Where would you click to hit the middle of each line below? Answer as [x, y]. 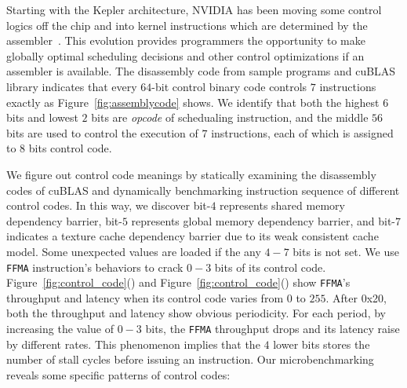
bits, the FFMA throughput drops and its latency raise [273, 328]
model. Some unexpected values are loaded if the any [134, 251]
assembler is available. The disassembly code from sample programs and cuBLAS [201, 71]
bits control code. [70, 148]
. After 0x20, [356, 297]
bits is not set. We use [346, 251]
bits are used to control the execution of [102, 132]
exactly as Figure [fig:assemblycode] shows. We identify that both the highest [193, 102]
